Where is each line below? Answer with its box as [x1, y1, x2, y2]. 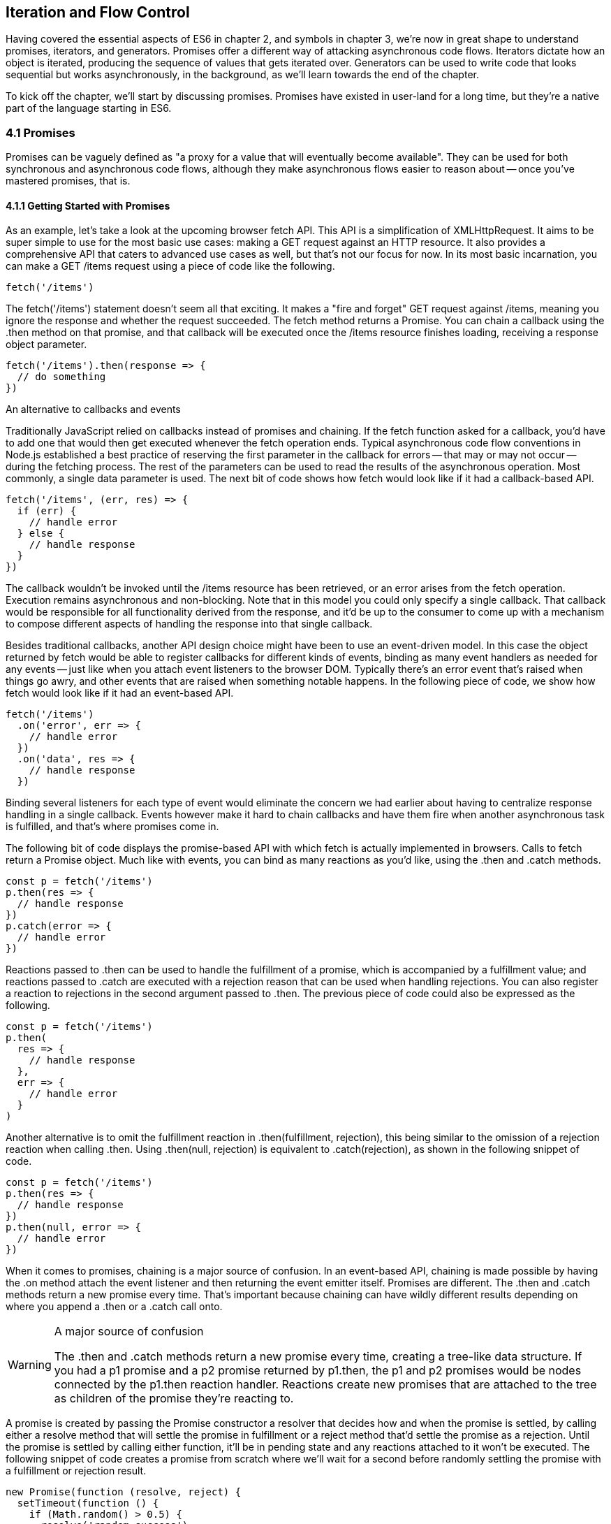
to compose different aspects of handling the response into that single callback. [6, 618, 373, 630]
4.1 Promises [6, 125, 75, 140]
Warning [8, 1358, 52, 1372]
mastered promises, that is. [6, 175, 131, 187]
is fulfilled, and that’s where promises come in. [6, 820, 219, 833]
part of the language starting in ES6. [6, 102, 172, 115]
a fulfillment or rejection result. [6, 1465, 147, 1477]
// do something [17, 371, 106, 383]
